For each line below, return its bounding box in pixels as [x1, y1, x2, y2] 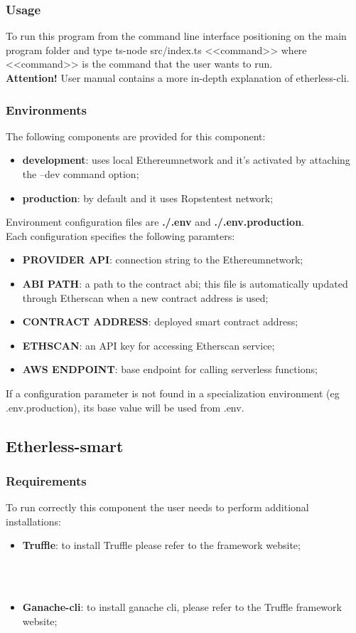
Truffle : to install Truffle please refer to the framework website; [22, 538, 301, 553]
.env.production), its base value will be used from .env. [6, 399, 244, 414]
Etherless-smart [6, 434, 124, 456]
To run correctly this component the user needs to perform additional [6, 500, 309, 515]
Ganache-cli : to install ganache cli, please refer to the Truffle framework [22, 600, 342, 614]
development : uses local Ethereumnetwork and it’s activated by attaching [22, 152, 350, 167]
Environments [6, 100, 87, 118]
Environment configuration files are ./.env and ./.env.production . [6, 214, 304, 229]
